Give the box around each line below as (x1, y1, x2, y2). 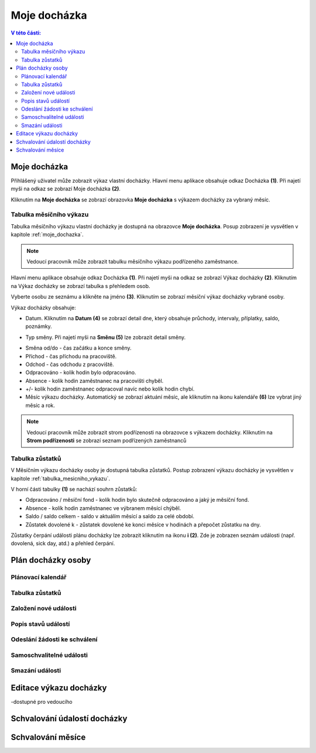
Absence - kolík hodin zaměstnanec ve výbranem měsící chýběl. (25, 504, 181, 512)
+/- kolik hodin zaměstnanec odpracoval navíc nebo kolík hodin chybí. (25, 385, 195, 392)
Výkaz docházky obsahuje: (11, 304, 76, 311)
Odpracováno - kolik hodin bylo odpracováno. (25, 369, 136, 376)
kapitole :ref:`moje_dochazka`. (11, 231, 84, 238)
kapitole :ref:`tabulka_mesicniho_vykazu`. (11, 475, 111, 482)
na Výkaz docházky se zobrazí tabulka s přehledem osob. (11, 282, 150, 289)
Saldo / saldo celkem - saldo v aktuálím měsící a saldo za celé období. (25, 513, 194, 520)
